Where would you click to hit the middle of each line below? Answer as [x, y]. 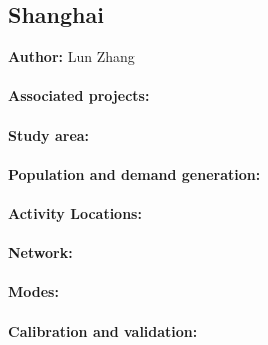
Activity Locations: [75, 212]
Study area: [49, 134]
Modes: [33, 291]
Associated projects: [79, 95]
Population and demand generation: [134, 173]
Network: [40, 252]
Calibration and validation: [103, 330]
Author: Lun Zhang [71, 56]
